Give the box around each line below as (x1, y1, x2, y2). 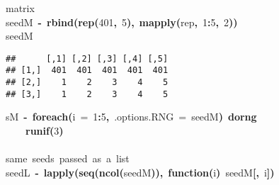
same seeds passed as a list (6, 151, 130, 166)
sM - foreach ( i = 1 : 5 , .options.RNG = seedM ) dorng (6, 109, 257, 124)
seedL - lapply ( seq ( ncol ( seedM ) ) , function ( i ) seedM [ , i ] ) (6, 164, 275, 179)
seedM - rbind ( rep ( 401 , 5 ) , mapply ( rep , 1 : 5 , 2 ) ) (6, 14, 238, 29)
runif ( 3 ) (25, 123, 64, 138)
